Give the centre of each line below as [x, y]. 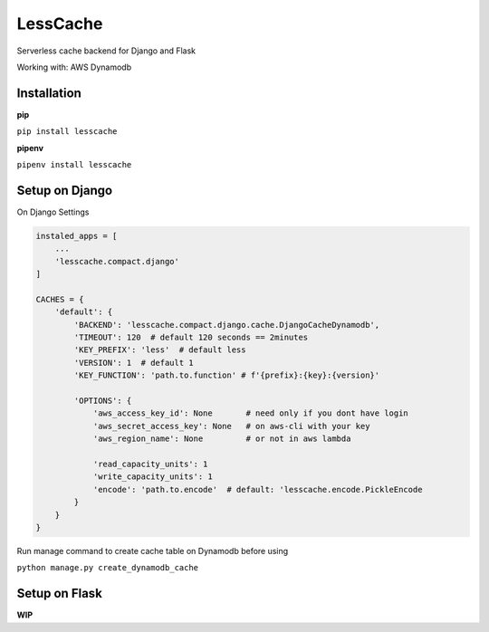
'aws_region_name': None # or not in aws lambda [222, 439]
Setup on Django [65, 190]
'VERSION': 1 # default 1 [134, 363]
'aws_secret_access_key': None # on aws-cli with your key [231, 426]
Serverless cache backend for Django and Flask [106, 51]
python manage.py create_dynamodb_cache [108, 568]
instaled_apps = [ [77, 236]
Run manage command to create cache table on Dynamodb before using [153, 551]
